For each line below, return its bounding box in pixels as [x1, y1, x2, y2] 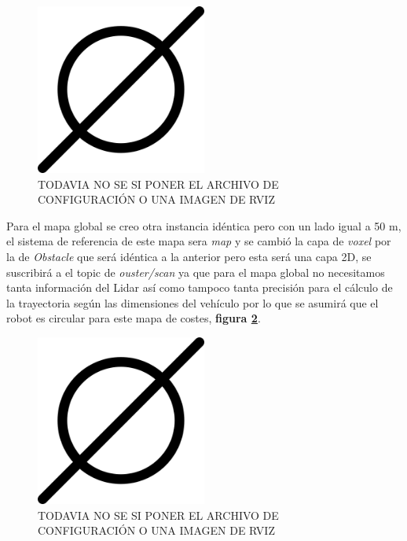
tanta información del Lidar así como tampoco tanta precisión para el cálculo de [6, 279, 393, 296]
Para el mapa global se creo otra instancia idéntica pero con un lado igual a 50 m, [6, 217, 401, 234]
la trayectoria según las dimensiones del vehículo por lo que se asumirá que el [6, 294, 379, 311]
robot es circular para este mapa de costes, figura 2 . [6, 310, 261, 326]
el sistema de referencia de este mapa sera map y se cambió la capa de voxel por [6, 233, 391, 249]
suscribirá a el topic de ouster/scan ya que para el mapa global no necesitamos [6, 263, 385, 280]
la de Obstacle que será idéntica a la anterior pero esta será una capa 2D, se [6, 248, 372, 264]
